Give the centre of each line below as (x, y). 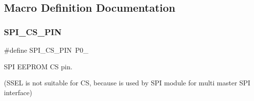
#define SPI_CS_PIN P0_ (46, 50)
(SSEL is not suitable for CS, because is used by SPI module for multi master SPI (127, 83)
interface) (18, 92)
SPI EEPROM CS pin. (38, 66)
